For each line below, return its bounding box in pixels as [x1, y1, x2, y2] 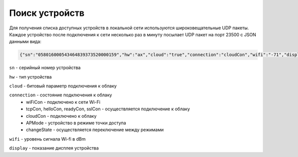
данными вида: [9, 39, 42, 45]
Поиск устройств [9, 7, 84, 18]
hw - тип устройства [9, 74, 52, 79]
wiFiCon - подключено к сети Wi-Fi [26, 99, 100, 105]
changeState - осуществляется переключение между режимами [26, 127, 164, 133]
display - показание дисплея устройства [9, 145, 99, 151]
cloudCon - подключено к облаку [26, 113, 97, 119]
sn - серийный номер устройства [9, 65, 81, 71]
